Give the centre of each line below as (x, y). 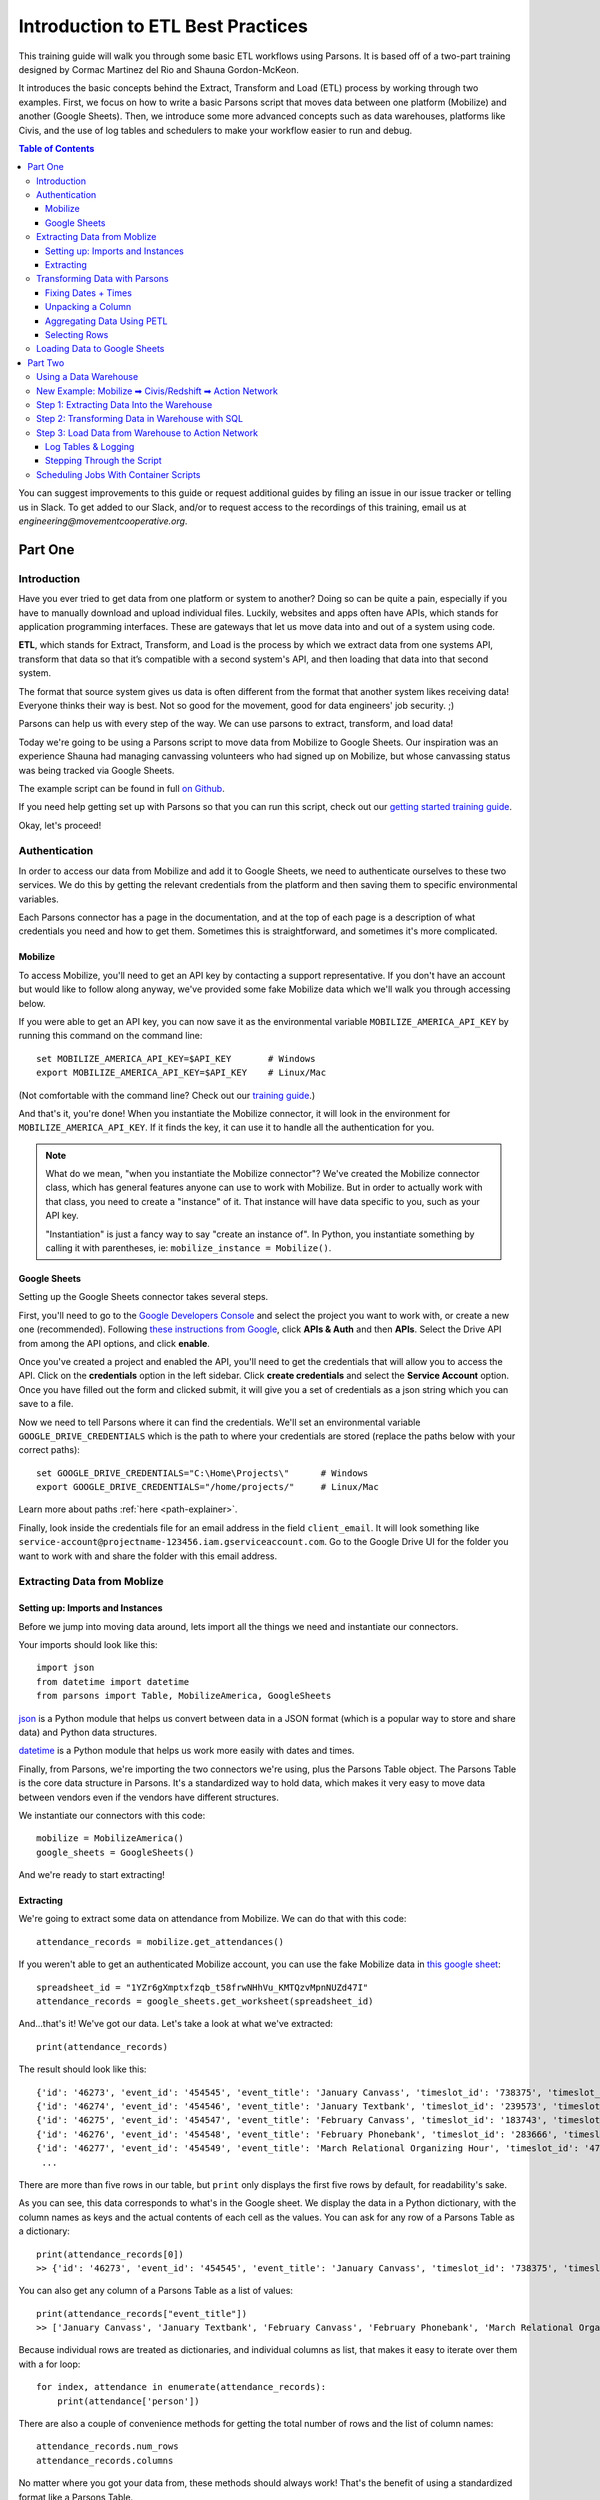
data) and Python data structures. (87, 1732)
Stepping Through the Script (103, 461)
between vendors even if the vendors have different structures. (148, 1797)
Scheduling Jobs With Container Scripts (118, 474)
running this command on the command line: (110, 1036)
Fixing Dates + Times (88, 292)
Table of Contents (56, 148)
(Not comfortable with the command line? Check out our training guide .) (166, 1095)
